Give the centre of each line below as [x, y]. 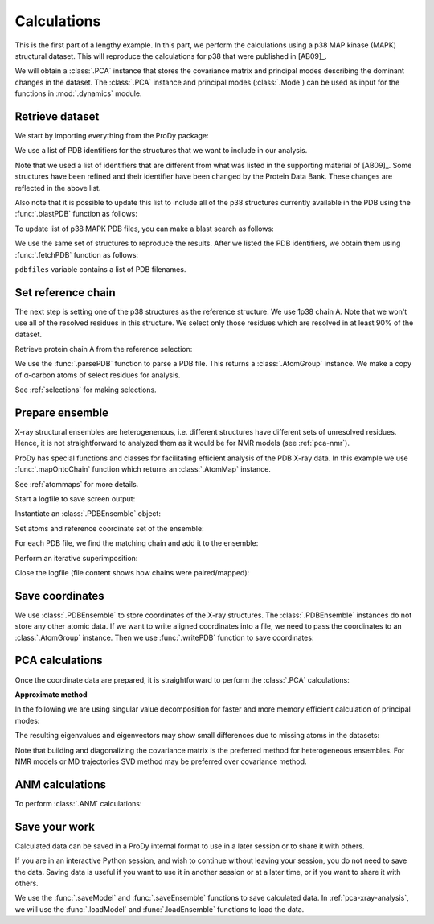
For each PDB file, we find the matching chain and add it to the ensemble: [137, 543]
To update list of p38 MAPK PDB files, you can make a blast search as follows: [144, 229]
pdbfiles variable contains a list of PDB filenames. [100, 269]
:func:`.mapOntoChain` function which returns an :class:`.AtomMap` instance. [143, 469]
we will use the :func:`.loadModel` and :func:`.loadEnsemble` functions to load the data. [160, 909]
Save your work [55, 826]
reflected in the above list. [58, 188]
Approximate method [51, 694]
